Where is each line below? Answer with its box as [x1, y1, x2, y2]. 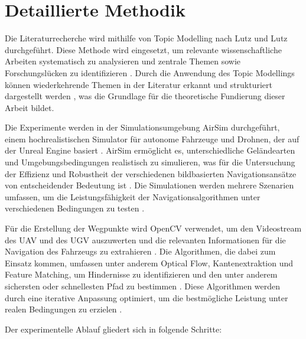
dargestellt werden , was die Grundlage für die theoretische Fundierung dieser [5, 90, 285, 102]
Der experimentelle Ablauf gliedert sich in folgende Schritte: [5, 322, 222, 335]
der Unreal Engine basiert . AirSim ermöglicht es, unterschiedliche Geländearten [5, 144, 295, 157]
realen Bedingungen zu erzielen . [5, 303, 122, 315]
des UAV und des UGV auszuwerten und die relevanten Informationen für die [5, 233, 286, 246]
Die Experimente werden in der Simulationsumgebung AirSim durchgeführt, [5, 121, 280, 133]
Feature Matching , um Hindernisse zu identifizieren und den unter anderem [5, 268, 278, 281]
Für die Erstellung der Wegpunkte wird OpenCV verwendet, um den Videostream [5, 222, 302, 234]
